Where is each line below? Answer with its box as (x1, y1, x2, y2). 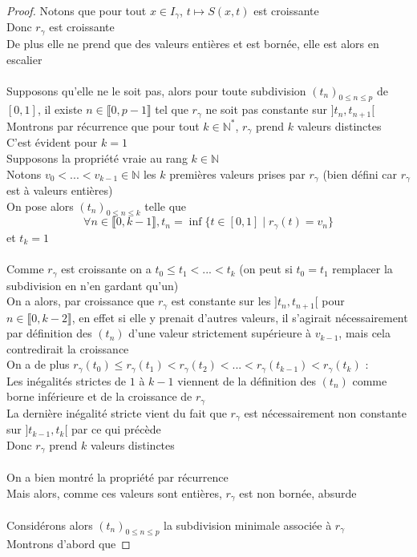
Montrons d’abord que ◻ (6, 535, 131, 552)
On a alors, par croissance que (6, 293, 155, 309)
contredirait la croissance (6, 340, 129, 357)
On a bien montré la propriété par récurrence (6, 468, 229, 485)
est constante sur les (171, 293, 271, 309)
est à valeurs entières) (6, 182, 113, 199)
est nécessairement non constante (244, 404, 407, 421)
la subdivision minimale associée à (164, 516, 332, 533)
